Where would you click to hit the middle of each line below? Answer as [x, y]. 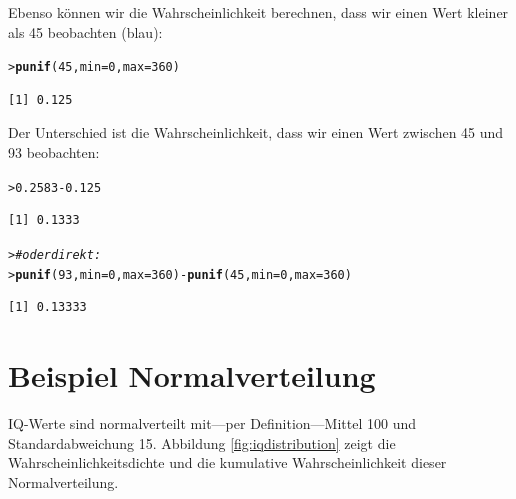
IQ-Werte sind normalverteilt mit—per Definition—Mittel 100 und [212, 422]
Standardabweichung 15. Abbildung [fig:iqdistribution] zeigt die [202, 442]
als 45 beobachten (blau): [85, 31]
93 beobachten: [54, 152]
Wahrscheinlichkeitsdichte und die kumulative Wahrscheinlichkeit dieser [227, 462]
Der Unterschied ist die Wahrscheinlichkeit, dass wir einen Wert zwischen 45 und [256, 132]
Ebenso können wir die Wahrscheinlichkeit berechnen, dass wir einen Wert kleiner [258, 12]
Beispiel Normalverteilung [192, 374]
